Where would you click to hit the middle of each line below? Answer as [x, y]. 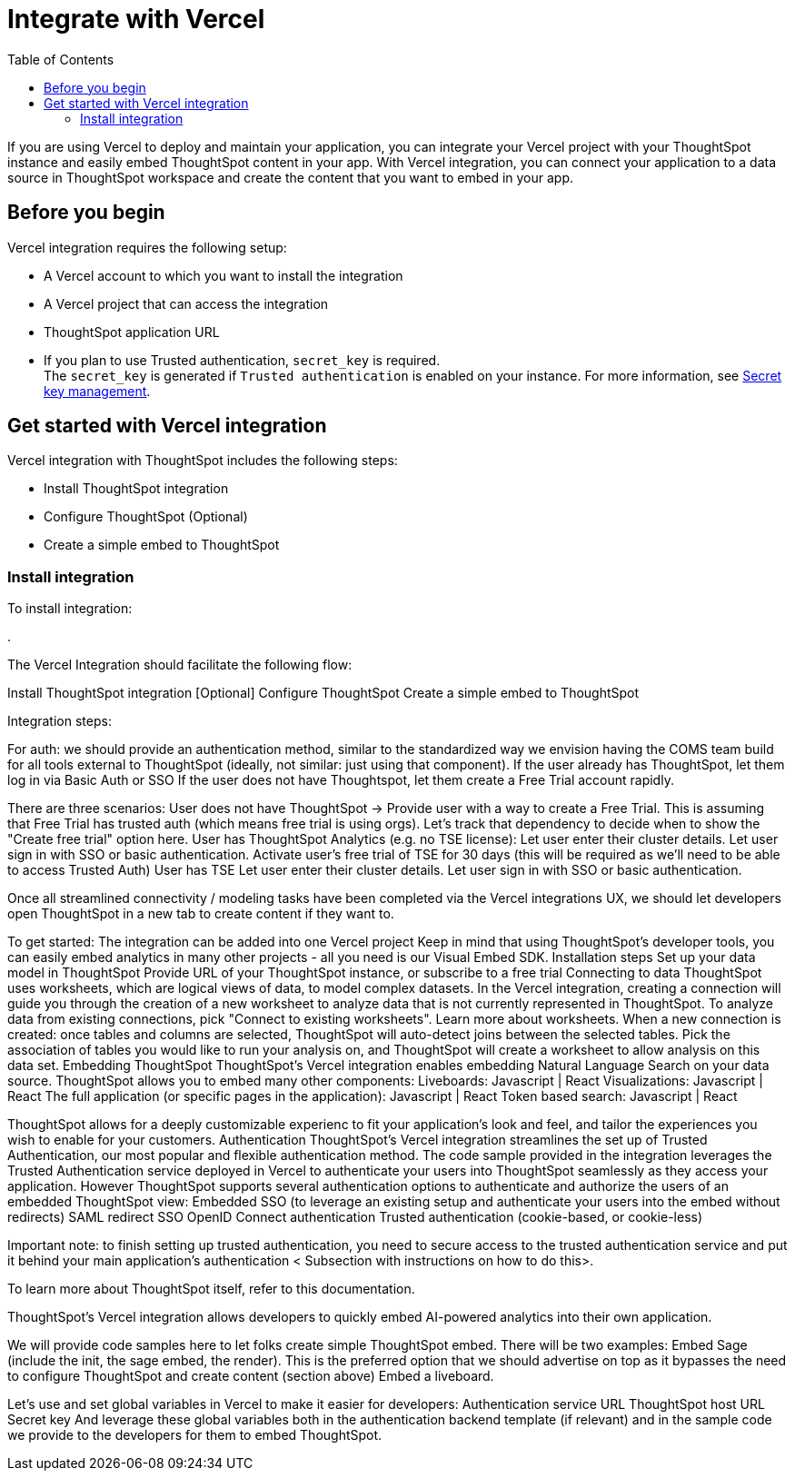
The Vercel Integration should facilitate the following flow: [180, 665]
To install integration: [70, 609]
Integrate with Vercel [136, 19]
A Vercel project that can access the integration [186, 303]
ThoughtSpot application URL [132, 332]
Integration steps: [60, 721]
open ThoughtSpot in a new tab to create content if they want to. [201, 914]
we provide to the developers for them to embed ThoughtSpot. [195, 1435]
